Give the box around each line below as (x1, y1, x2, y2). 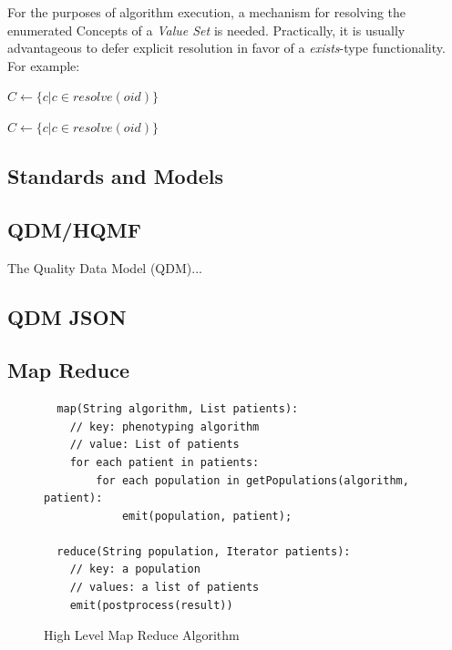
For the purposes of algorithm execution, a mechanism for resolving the (7, 3, 406, 21)
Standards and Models (7, 161, 224, 189)
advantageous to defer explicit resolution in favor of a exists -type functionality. (7, 38, 446, 57)
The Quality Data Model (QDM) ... (7, 258, 202, 277)
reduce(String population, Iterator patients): (56, 544, 351, 558)
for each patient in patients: (69, 455, 260, 469)
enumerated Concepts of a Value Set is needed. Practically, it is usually (7, 20, 406, 39)
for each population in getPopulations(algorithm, (96, 473, 409, 487)
